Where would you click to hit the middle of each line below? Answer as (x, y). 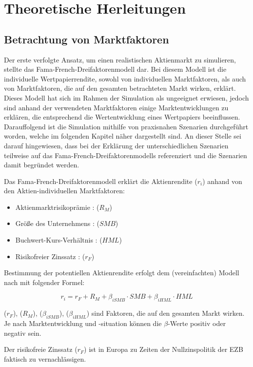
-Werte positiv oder (197, 323)
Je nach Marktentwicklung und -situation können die (83, 323)
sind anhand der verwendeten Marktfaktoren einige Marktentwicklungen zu (116, 107)
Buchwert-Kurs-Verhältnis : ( (59, 240)
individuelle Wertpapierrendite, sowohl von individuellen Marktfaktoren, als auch (125, 78)
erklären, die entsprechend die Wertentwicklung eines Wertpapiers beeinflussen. (122, 117)
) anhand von (222, 181)
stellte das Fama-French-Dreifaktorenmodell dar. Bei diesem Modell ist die (115, 69)
